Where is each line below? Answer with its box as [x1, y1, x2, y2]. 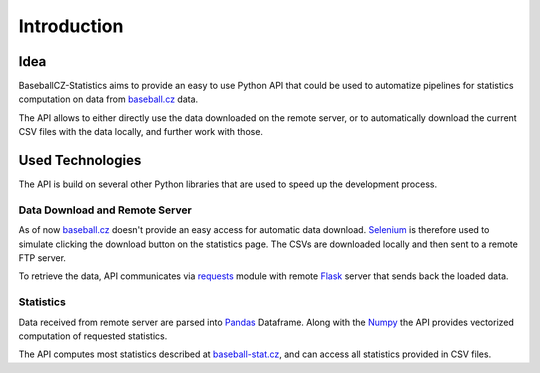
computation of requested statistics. [18, 330, 168, 342]
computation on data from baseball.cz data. [18, 93, 199, 105]
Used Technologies [18, 152, 142, 169]
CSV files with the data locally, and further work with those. [18, 126, 264, 138]
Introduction [18, 15, 124, 37]
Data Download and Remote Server [18, 203, 192, 217]
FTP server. [18, 252, 67, 264]
